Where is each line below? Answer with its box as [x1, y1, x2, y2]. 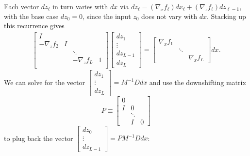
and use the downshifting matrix [149, 77, 246, 87]
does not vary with [141, 11, 197, 21]
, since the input [82, 11, 131, 21]
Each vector [4, 1, 39, 11]
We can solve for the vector [4, 77, 85, 87]
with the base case [4, 11, 59, 21]
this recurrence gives [4, 20, 65, 31]
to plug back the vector [4, 133, 73, 143]
